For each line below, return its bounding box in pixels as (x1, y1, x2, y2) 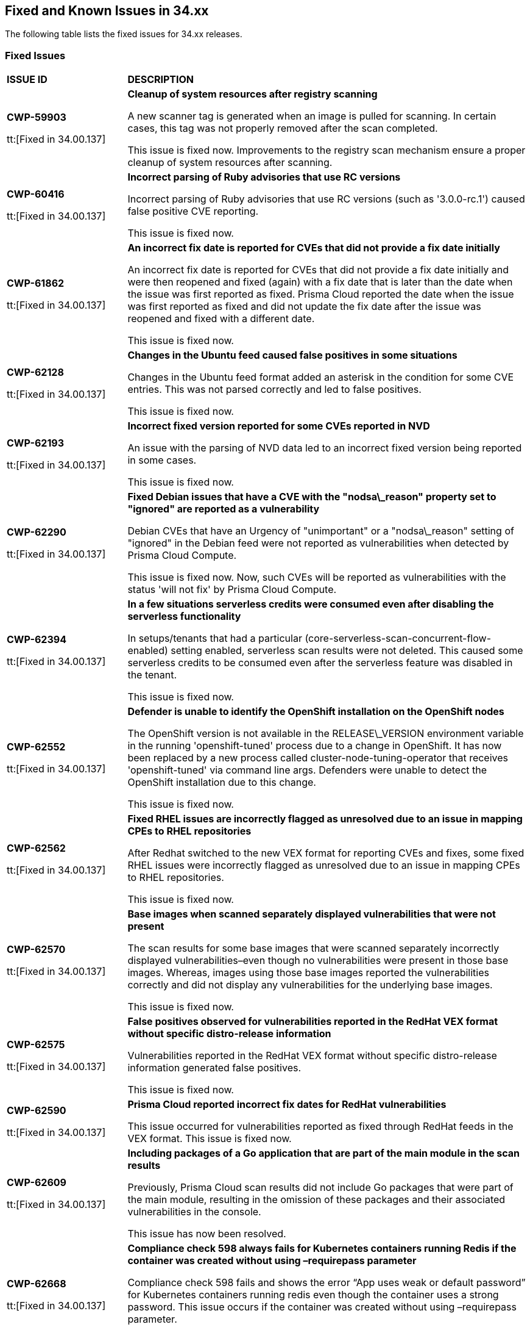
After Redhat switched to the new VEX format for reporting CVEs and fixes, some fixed (127, 847, 525, 860)
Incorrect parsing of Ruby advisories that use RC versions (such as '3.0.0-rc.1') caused (127, 193, 525, 206)
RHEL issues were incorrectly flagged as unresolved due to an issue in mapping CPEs (127, 859, 520, 872)
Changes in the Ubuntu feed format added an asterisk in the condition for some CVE (127, 371, 514, 384)
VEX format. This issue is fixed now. (127, 1132, 292, 1145)
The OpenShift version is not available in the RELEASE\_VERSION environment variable (127, 727, 524, 740)
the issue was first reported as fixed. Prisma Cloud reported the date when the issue (127, 288, 514, 301)
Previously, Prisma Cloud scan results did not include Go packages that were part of (127, 1181, 514, 1194)
